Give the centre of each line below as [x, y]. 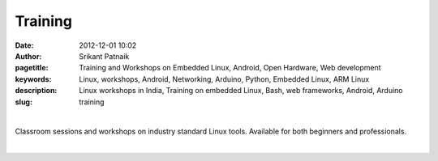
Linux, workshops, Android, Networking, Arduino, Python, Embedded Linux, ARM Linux [224, 79]
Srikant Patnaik [104, 56]
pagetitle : [32, 68]
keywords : [33, 79]
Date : [24, 45]
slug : [24, 102]
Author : [28, 56]
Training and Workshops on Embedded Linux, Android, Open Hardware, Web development [230, 68]
